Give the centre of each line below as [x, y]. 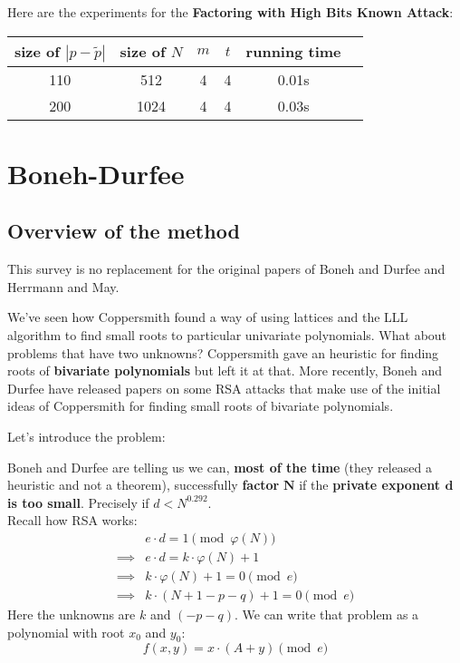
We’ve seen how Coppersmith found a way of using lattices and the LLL [208, 317]
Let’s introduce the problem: [86, 436]
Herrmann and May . [63, 286]
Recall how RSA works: [72, 520]
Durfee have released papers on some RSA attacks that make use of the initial [224, 388]
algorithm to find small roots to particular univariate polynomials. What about [227, 334]
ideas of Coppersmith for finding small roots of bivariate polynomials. [201, 406]
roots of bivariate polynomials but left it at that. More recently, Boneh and [225, 370]
